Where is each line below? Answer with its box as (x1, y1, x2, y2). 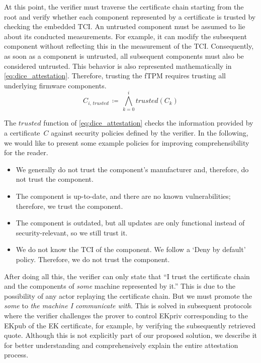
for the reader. (4, 147, 48, 158)
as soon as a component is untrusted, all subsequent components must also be (4, 50, 244, 61)
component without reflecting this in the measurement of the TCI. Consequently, (4, 41, 254, 51)
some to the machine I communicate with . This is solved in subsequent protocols (4, 300, 252, 311)
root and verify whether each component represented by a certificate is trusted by (4, 11, 256, 22)
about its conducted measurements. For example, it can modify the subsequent (4, 31, 247, 41)
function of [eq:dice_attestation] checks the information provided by (43, 117, 253, 128)
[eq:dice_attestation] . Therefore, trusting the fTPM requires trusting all (4, 70, 226, 81)
